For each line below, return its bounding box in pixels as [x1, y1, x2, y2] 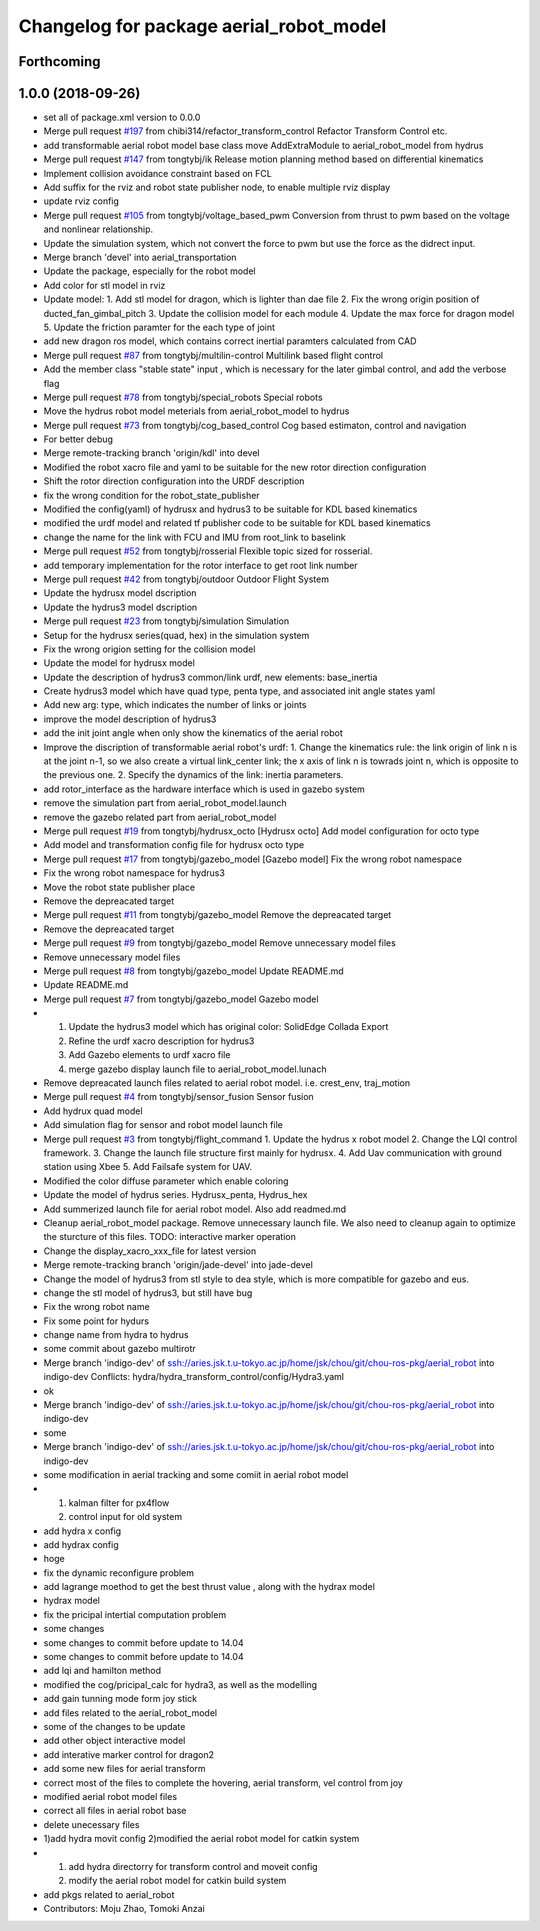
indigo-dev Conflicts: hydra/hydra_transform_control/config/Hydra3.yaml [43, 1371, 345, 1383]
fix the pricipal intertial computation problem [43, 1608, 227, 1620]
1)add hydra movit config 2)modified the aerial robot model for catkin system [43, 1833, 360, 1845]
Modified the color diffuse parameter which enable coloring [43, 1175, 289, 1187]
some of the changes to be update [43, 1721, 186, 1732]
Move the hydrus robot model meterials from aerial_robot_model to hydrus [43, 405, 350, 417]
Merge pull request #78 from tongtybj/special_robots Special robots [43, 391, 324, 403]
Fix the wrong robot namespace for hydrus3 [43, 867, 225, 879]
